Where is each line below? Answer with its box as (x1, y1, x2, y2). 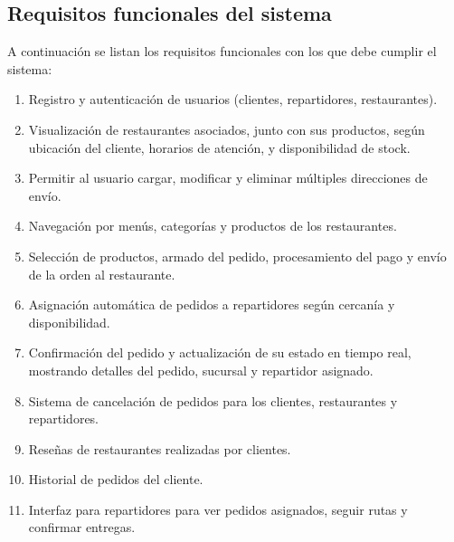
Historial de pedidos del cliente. (28, 470, 203, 489)
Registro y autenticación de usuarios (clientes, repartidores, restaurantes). (28, 90, 438, 109)
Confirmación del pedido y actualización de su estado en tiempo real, (28, 343, 411, 362)
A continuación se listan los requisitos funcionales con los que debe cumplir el (7, 42, 437, 61)
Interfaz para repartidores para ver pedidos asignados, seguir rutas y (28, 499, 408, 518)
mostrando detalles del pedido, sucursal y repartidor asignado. (28, 360, 374, 379)
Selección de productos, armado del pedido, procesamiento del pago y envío (28, 246, 447, 265)
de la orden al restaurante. (28, 264, 175, 283)
